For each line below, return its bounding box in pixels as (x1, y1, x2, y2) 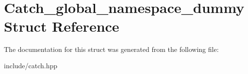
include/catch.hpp (4, 60, 58, 70)
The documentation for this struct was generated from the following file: (4, 44, 219, 54)
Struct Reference (4, 16, 119, 36)
